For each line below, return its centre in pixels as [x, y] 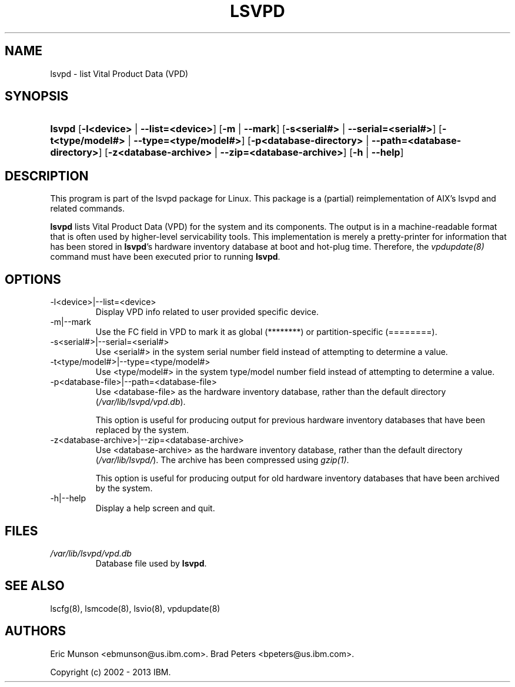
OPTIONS [33, 279]
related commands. [88, 209]
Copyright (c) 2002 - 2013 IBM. [111, 672]
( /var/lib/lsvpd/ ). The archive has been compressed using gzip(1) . [222, 460]
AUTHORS [36, 631]
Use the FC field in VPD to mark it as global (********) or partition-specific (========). [266, 332]
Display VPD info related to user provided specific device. [207, 312]
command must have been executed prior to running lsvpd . [165, 257]
